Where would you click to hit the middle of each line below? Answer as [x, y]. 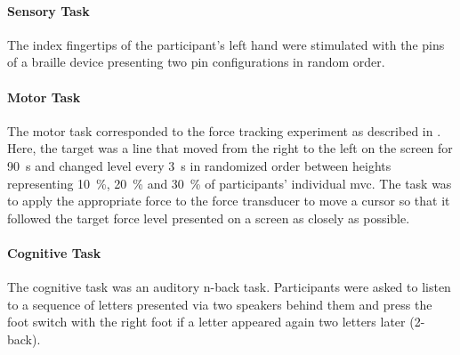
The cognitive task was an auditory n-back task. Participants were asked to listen [229, 287]
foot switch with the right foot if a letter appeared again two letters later [206, 322]
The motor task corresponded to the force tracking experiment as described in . [224, 130]
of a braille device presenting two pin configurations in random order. [196, 62]
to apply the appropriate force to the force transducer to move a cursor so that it [229, 201]
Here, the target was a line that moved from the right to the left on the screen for [230, 148]
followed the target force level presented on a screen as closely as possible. [209, 218]
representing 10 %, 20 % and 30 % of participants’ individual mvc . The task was [230, 183]
